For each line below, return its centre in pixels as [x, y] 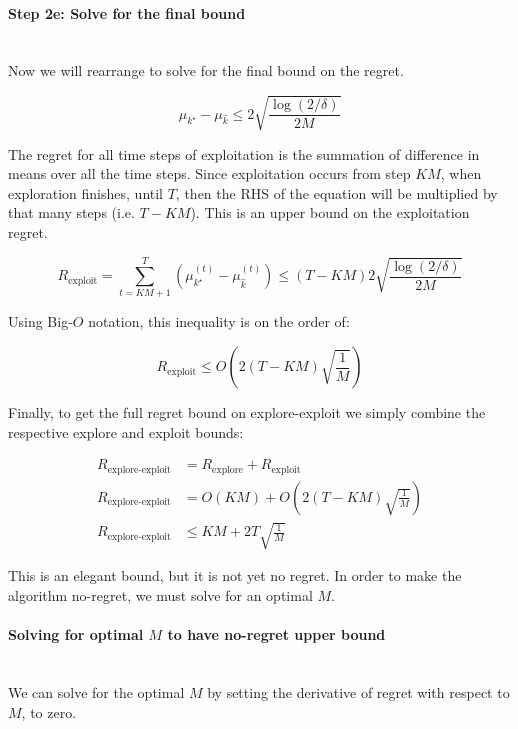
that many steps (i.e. [71, 212]
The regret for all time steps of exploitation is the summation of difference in [244, 153]
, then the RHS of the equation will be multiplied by [336, 192]
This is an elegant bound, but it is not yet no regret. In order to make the [235, 575]
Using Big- [40, 321]
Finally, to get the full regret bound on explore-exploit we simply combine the [247, 412]
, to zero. [49, 711]
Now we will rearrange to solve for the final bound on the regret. [206, 70]
